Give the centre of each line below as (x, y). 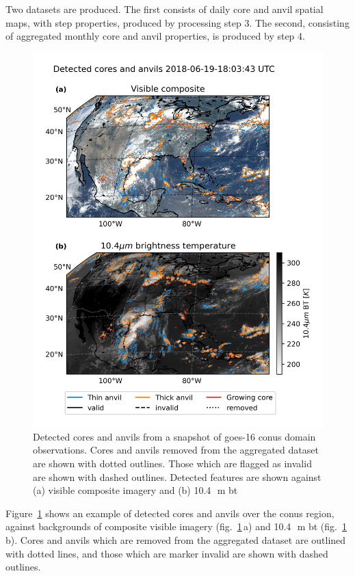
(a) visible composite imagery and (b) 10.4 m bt (135, 490)
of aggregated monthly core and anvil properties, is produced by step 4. (155, 36)
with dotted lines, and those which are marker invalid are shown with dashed (167, 553)
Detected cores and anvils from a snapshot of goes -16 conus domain (174, 436)
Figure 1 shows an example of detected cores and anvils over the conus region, (170, 513)
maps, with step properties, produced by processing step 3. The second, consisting (177, 22)
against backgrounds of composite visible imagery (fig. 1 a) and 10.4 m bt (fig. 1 (176, 526)
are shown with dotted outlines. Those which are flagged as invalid (172, 463)
